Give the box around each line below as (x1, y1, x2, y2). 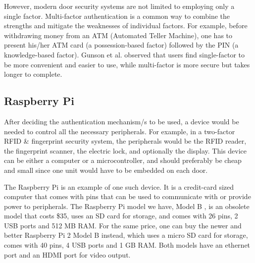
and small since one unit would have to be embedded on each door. (4, 164, 208, 175)
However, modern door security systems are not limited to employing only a (4, 1, 235, 11)
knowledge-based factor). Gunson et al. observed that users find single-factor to (4, 49, 245, 59)
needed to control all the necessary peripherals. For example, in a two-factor (4, 126, 235, 136)
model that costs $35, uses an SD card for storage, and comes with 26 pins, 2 (4, 210, 238, 221)
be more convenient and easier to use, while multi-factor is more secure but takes (4, 59, 250, 69)
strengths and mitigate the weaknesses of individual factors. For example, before (4, 20, 248, 31)
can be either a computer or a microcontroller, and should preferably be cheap (4, 155, 242, 165)
